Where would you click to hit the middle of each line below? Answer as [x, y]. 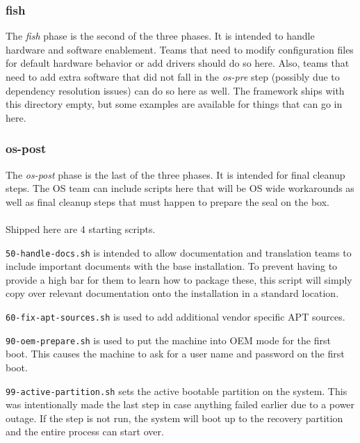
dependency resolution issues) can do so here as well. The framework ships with [175, 90]
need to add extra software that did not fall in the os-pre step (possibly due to [173, 76]
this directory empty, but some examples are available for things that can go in [174, 104]
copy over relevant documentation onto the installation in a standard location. [172, 293]
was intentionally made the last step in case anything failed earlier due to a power [180, 404]
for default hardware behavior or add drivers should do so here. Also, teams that [178, 63]
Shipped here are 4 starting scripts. [81, 228]
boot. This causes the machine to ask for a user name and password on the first [175, 354]
